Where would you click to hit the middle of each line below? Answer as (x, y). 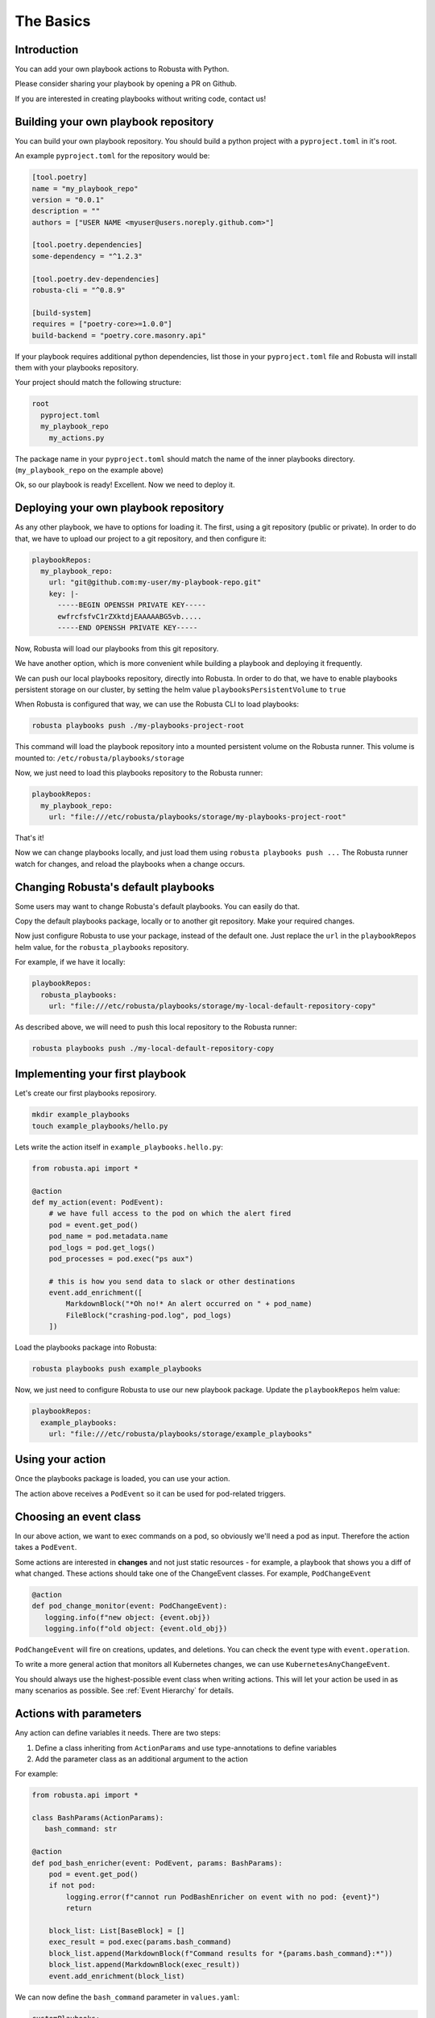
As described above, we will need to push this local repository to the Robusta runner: (156, 1027)
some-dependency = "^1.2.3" (87, 256)
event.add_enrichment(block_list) (117, 1976)
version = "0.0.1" (68, 199)
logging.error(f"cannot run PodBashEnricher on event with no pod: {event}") (223, 1897)
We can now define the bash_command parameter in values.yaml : (127, 1997)
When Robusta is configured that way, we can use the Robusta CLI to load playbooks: (157, 704)
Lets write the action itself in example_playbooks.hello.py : (119, 1147)
